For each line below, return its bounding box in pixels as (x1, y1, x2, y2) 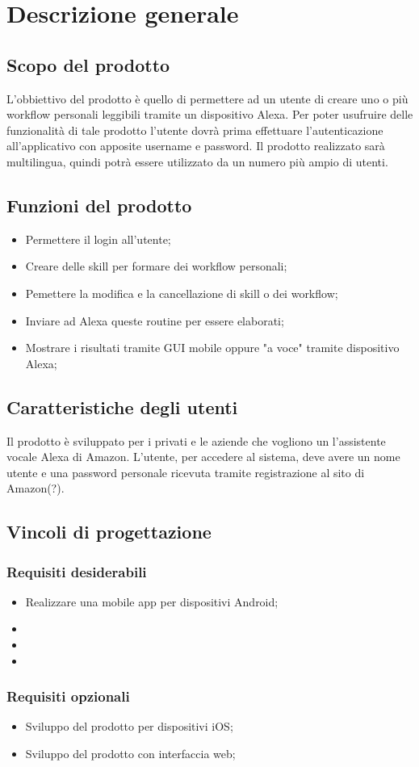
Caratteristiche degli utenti (6, 394, 238, 419)
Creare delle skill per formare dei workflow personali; (25, 258, 287, 275)
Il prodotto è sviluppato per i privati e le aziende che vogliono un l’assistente (6, 432, 386, 449)
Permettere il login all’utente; (25, 230, 171, 247)
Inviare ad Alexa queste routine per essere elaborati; (25, 312, 284, 329)
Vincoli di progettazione (6, 519, 212, 544)
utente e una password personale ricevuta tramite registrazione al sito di (6, 463, 365, 480)
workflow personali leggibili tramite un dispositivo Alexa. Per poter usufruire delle (6, 106, 413, 123)
